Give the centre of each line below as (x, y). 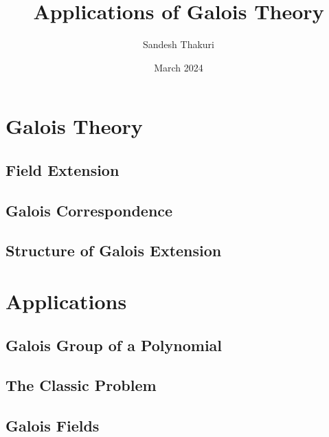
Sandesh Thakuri (179, 44)
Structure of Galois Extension (114, 250)
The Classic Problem (81, 385)
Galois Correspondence (89, 210)
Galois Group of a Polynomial (114, 345)
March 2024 (179, 67)
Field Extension (63, 169)
